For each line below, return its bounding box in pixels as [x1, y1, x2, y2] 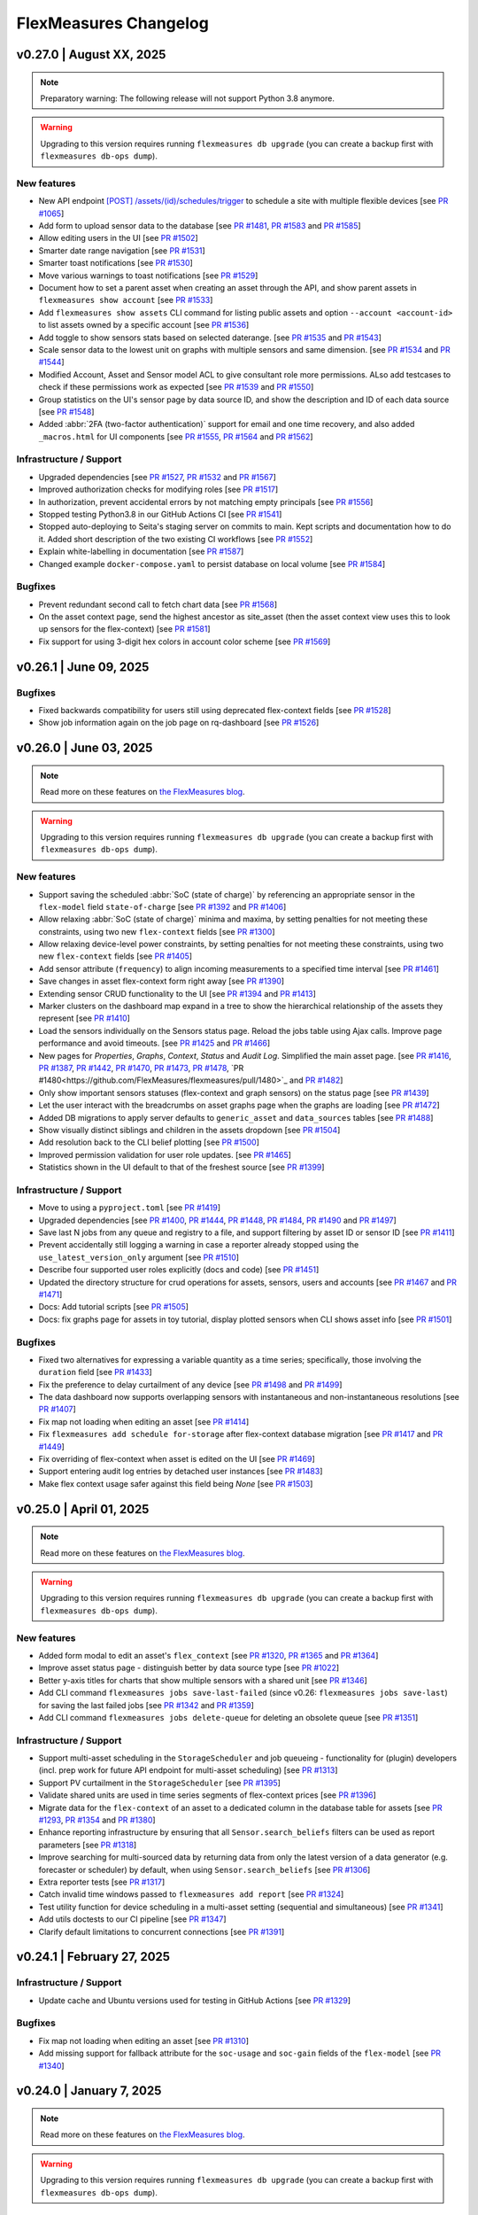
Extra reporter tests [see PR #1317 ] [38, 1877, 166, 1887]
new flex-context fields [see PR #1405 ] [38, 951, 193, 961]
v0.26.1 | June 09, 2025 [16, 659, 150, 674]
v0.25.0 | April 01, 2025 [16, 1502, 150, 1517]
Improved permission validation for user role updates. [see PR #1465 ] [38, 1149, 292, 1160]
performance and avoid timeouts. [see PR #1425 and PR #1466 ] [38, 1038, 271, 1049]
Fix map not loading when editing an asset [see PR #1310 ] [38, 2035, 250, 2046]
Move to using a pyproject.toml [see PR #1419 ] [38, 1202, 221, 1213]
